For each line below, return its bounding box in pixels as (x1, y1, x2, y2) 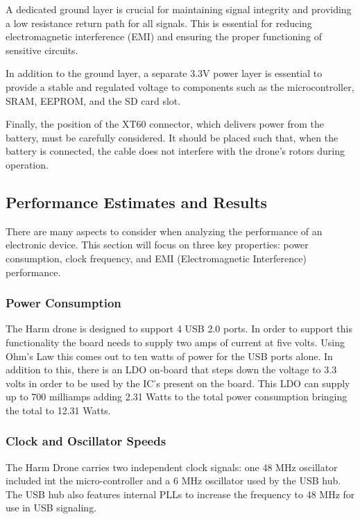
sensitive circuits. (6, 42, 78, 57)
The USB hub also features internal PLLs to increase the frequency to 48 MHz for (6, 486, 355, 501)
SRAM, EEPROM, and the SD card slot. (6, 93, 181, 108)
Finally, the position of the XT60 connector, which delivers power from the (6, 117, 325, 131)
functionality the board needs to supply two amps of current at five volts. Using (6, 334, 345, 349)
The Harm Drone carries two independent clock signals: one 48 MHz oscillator (6, 459, 338, 474)
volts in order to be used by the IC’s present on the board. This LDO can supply (6, 375, 350, 390)
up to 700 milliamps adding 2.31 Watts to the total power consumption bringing (6, 389, 348, 404)
